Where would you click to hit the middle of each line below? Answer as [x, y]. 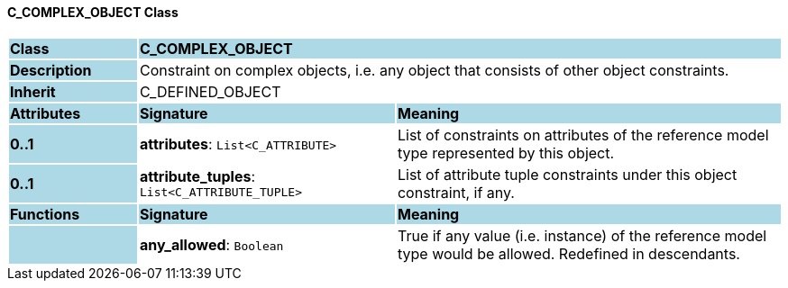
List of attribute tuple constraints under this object [567, 174]
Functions [45, 214]
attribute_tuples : [197, 177]
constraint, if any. [456, 192]
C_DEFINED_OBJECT [210, 91]
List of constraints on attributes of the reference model [583, 135]
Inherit [33, 91]
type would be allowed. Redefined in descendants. [568, 253]
